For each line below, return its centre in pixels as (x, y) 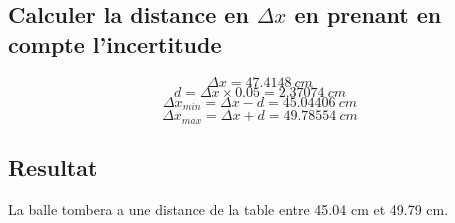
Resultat (53, 166)
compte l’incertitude (115, 43)
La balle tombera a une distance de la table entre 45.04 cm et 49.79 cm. (228, 208)
